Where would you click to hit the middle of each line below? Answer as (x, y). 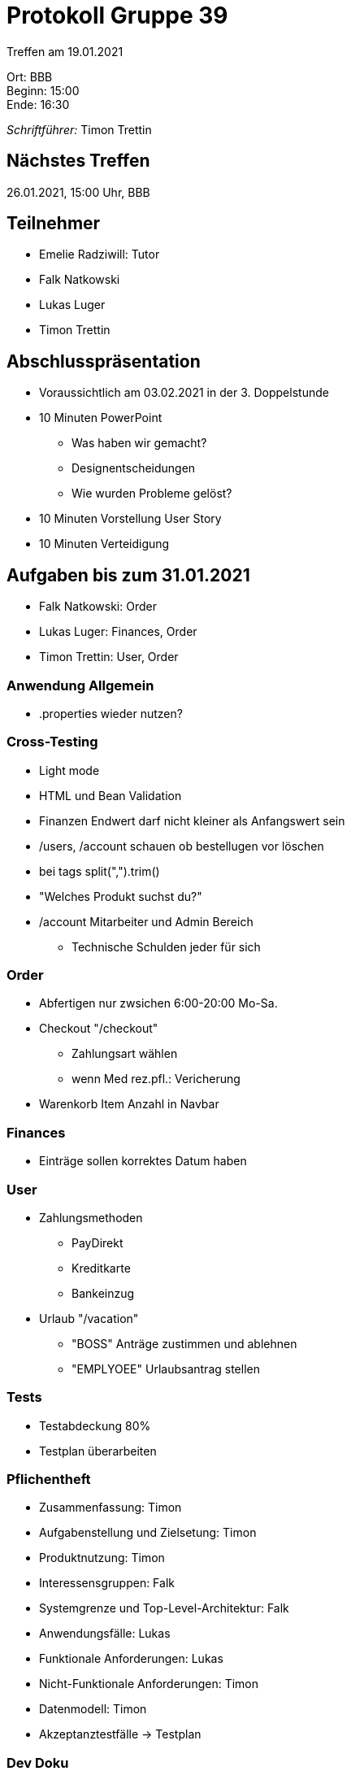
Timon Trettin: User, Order (109, 657)
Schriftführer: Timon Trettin (79, 129)
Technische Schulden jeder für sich (166, 946)
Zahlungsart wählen (125, 1054)
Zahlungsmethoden (91, 1217)
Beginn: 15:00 (43, 90)
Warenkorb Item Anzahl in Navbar (129, 1104)
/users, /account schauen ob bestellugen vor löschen (182, 846)
